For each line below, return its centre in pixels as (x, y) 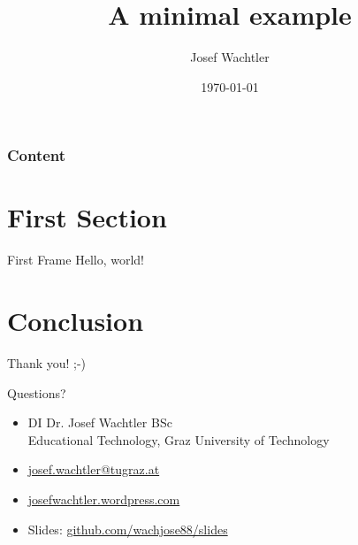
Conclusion (76, 321)
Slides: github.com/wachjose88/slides (128, 529)
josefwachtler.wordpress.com (104, 499)
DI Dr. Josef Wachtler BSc (100, 422)
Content (37, 155)
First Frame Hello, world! (76, 260)
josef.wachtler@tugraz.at (94, 469)
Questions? (37, 392)
